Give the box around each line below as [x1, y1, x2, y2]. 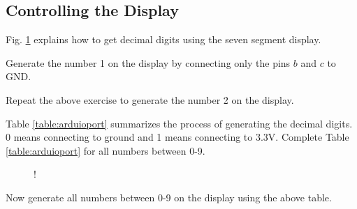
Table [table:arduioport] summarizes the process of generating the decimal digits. [6, 116, 353, 130]
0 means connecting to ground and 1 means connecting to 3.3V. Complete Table [6, 130, 349, 144]
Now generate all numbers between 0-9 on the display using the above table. [6, 189, 332, 204]
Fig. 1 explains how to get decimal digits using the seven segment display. [6, 32, 321, 47]
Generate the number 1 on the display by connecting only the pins [6, 55, 291, 70]
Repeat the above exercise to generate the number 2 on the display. [6, 92, 294, 107]
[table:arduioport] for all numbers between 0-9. [6, 143, 205, 157]
